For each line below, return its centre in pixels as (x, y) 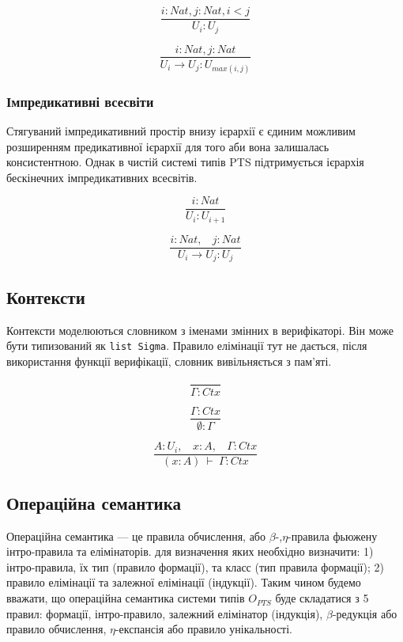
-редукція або (365, 613)
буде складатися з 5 (322, 598)
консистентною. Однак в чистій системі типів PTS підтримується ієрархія (185, 162)
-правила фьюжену (333, 536)
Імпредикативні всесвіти (80, 101)
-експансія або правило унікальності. (203, 629)
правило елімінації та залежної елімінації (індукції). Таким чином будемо (184, 582)
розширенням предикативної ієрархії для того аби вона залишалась (168, 146)
